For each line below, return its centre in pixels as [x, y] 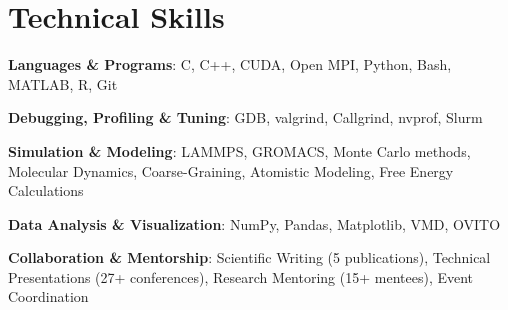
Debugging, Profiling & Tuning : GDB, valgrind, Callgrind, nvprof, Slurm [245, 117]
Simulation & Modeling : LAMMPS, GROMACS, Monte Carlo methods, [239, 150]
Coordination [48, 296]
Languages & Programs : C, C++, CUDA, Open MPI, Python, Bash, [230, 64]
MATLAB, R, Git [63, 83]
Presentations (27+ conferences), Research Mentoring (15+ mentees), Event [241, 276]
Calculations [46, 190]
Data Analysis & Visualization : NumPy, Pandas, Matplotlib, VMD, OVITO [254, 223]
